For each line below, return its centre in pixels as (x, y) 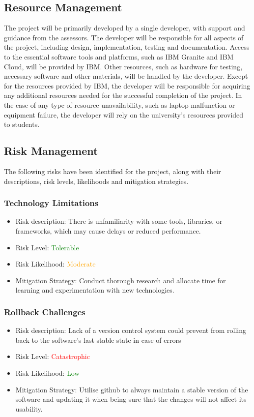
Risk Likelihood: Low (47, 372)
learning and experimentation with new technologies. (95, 290)
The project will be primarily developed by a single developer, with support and (125, 28)
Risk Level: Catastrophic (53, 356)
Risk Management (51, 151)
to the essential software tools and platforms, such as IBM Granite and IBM (119, 56)
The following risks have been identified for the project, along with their (113, 171)
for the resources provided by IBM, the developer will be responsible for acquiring (127, 85)
